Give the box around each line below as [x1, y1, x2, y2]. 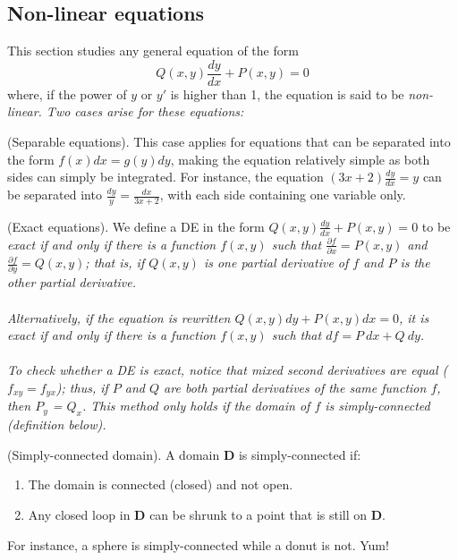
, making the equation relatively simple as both [170, 149, 430, 168]
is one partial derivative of [203, 253, 349, 272]
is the [400, 253, 430, 272]
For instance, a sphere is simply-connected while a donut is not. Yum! [7, 535, 389, 554]
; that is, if [85, 253, 145, 272]
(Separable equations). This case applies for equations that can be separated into [7, 132, 451, 151]
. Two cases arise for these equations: [38, 102, 244, 121]
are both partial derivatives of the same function [164, 378, 427, 396]
